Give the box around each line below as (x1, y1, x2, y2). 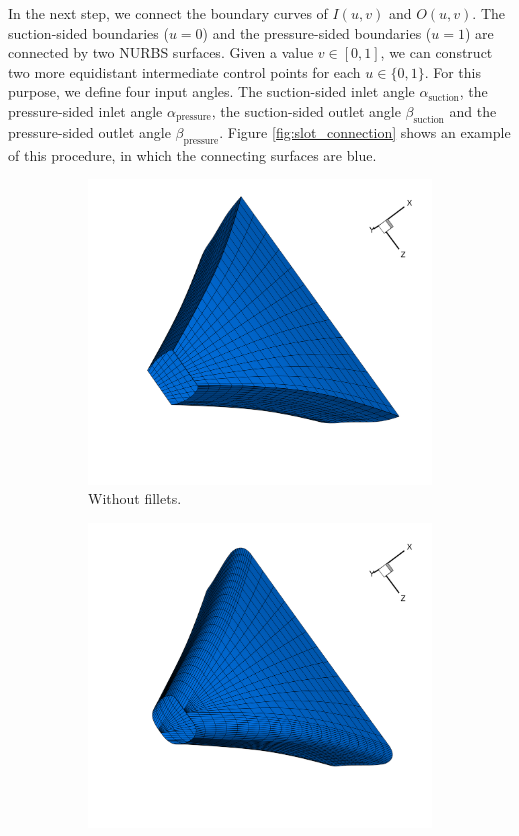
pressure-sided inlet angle (8, 100, 163, 121)
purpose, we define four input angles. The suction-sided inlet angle (8, 81, 415, 102)
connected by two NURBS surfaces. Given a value (8, 42, 314, 63)
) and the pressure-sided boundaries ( (202, 22, 432, 43)
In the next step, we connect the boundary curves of (8, 3, 328, 23)
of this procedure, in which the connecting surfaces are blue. (8, 144, 377, 165)
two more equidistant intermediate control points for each (8, 61, 361, 82)
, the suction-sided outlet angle (211, 100, 401, 121)
